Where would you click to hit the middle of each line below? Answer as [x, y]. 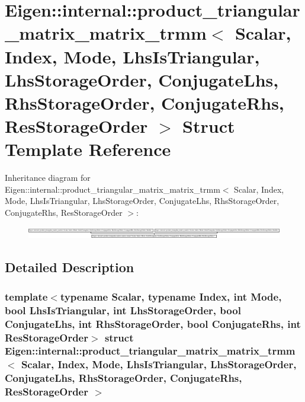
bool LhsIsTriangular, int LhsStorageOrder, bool [123, 310]
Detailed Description [70, 267]
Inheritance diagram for [48, 178]
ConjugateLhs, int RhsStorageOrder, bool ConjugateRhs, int [153, 323]
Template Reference [88, 149]
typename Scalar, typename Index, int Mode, [171, 296]
